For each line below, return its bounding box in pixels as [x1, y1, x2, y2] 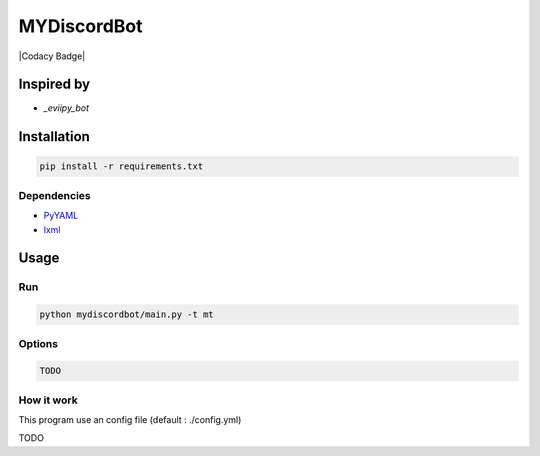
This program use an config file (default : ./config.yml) [18, 414, 242, 426]
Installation [18, 128, 90, 145]
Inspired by [18, 76, 90, 93]
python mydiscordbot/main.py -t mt [39, 309, 214, 320]
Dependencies [18, 188, 92, 202]
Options [18, 336, 59, 350]
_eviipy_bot [43, 102, 90, 114]
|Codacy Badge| [18, 50, 86, 62]
